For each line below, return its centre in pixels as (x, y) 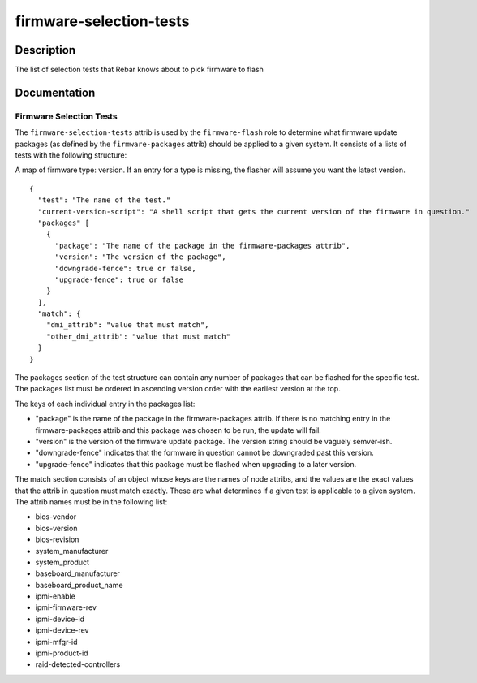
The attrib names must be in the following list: (91, 501)
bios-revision (57, 539)
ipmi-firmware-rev (66, 607)
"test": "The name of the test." (104, 200)
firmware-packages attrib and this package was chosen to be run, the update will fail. (178, 430)
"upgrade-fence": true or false (119, 279)
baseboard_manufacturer (78, 573)
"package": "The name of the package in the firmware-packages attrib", (202, 245)
